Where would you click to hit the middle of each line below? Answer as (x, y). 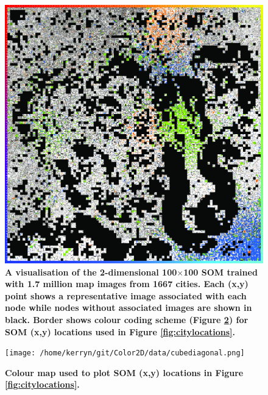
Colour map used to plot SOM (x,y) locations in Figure (124, 372)
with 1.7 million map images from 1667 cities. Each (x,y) (127, 284)
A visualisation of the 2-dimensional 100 (91, 272)
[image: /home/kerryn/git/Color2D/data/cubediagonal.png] (125, 353)
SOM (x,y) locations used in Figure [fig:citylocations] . (120, 331)
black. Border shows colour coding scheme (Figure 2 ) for (127, 319)
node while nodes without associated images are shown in (129, 308)
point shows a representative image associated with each (126, 295)
